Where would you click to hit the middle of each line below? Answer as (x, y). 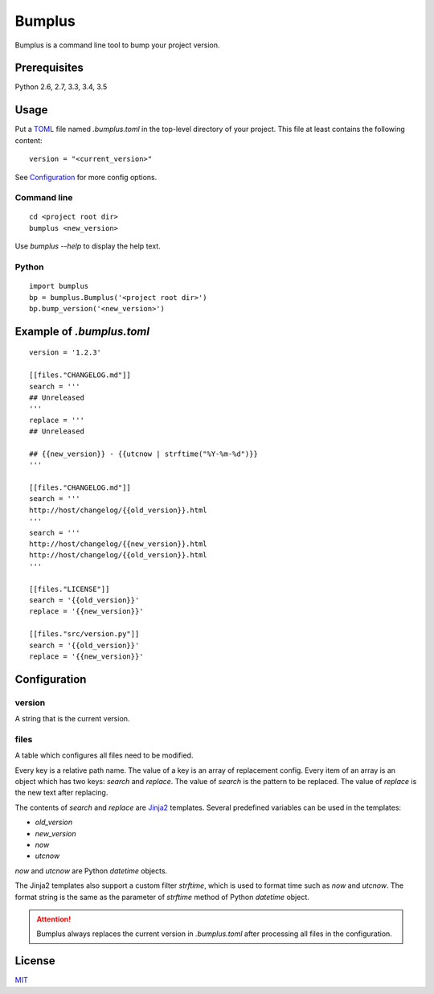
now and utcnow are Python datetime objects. (91, 871)
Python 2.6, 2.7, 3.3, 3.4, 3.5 (61, 87)
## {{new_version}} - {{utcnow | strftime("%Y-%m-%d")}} (144, 454)
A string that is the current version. (72, 719)
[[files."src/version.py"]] (84, 634)
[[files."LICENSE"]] (70, 589)
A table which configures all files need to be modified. (104, 755)
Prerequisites (49, 68)
